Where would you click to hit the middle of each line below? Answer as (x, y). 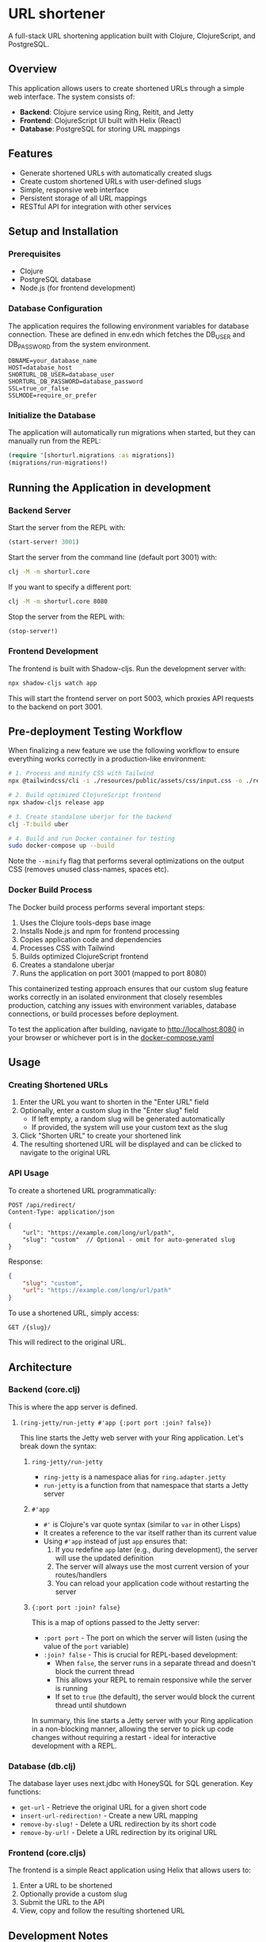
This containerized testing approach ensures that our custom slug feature (128, 988)
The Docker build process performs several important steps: (107, 907)
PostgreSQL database (55, 280)
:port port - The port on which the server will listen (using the (145, 1638)
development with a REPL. (74, 1746)
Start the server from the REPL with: (67, 527)
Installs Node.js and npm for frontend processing (99, 931)
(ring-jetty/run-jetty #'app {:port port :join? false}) (116, 1423)
